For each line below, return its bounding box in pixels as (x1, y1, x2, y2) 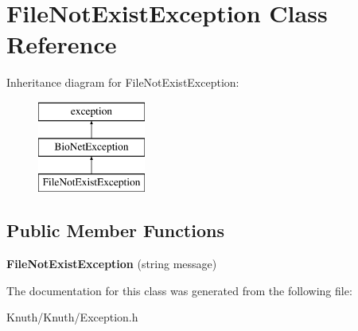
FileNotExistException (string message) (6, 255, 217, 272)
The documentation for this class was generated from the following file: (6, 282, 352, 298)
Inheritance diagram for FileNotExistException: (6, 74, 239, 91)
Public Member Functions (6, 218, 224, 243)
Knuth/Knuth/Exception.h (6, 309, 138, 325)
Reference (6, 28, 117, 60)
